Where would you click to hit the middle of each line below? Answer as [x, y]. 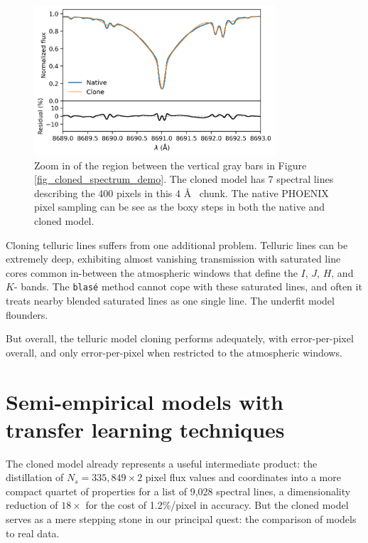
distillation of [35, 477]
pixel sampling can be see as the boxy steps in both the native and [180, 207]
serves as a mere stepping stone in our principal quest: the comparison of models [181, 519]
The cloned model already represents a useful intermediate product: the [162, 463]
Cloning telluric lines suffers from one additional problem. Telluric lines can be [177, 244]
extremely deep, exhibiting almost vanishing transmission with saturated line [173, 259]
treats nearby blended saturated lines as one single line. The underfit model [170, 300]
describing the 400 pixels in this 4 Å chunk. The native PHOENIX [182, 193]
